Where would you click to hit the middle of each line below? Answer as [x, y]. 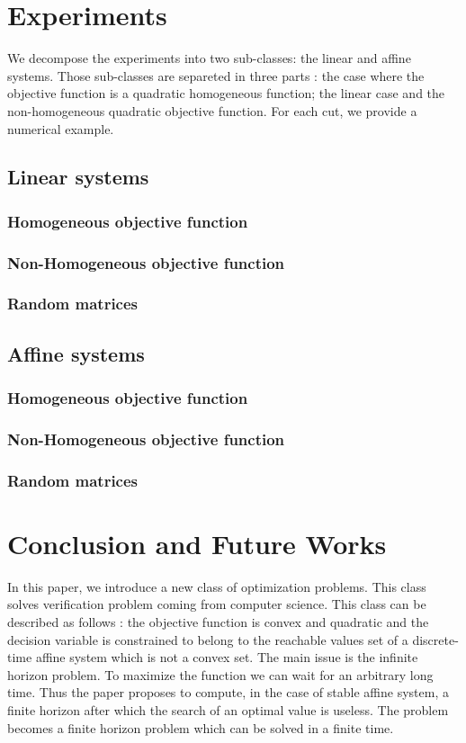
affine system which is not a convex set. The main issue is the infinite [227, 657]
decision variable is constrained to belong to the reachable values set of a [208, 639]
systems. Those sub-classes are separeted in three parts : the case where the [216, 75]
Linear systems [78, 177]
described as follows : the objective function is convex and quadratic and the [218, 622]
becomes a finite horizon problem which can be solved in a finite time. [201, 727]
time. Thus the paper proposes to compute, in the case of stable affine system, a [228, 692]
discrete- [435, 639]
